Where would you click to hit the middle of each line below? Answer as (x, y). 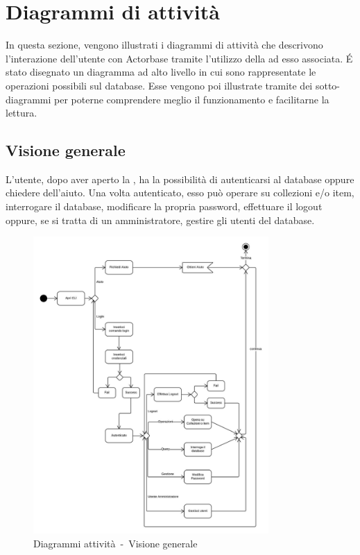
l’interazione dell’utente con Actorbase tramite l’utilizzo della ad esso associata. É (179, 58)
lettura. (22, 113)
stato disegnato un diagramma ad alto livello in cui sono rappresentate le (161, 72)
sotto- (327, 85)
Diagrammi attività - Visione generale (115, 543)
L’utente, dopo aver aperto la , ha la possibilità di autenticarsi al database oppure (180, 179)
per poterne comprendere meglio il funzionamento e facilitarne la (192, 99)
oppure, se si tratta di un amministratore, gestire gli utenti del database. (160, 220)
